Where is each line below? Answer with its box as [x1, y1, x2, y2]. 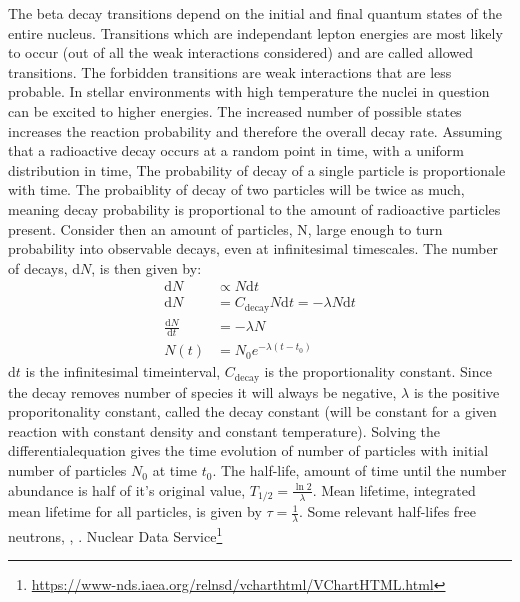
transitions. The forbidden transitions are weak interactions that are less [8, 61, 452, 82]
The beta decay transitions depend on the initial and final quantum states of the [8, 3, 502, 23]
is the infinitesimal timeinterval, [25, 361, 221, 382]
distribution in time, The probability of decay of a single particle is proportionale [8, 159, 506, 180]
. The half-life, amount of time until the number [212, 460, 507, 481]
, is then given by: [91, 257, 202, 278]
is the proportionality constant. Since [264, 361, 492, 382]
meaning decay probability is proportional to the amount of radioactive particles [8, 198, 501, 219]
